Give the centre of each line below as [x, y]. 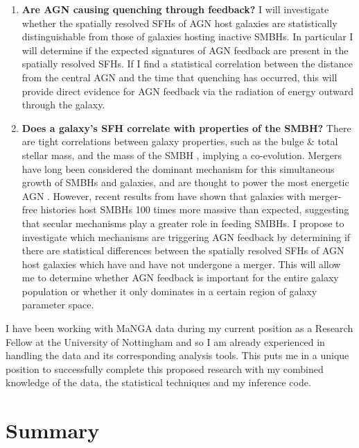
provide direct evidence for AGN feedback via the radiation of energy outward [188, 91]
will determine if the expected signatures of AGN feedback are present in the [185, 50]
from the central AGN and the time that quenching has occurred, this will [179, 77]
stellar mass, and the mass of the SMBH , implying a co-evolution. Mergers [182, 155]
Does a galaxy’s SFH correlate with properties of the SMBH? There [186, 127]
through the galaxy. [63, 105]
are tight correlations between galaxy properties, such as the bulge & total [180, 141]
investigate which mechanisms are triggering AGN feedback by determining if [186, 237]
